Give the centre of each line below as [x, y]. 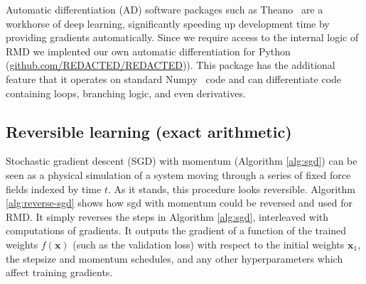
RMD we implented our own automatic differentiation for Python [148, 51]
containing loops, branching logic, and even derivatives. [126, 93]
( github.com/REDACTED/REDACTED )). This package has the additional [171, 65]
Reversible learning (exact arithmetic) [149, 131]
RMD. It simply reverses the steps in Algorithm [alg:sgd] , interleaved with [167, 216]
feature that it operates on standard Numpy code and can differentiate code [174, 78]
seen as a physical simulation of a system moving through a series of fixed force [178, 174]
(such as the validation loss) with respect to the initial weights [209, 244]
